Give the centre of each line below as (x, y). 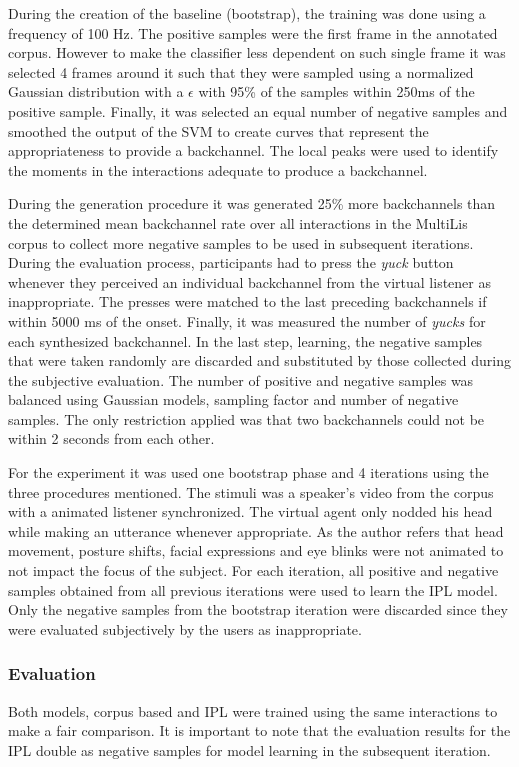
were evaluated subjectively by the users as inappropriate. (185, 628)
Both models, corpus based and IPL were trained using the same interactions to (253, 710)
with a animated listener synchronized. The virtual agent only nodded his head (250, 511)
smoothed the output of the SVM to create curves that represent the (218, 130)
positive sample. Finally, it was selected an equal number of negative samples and (258, 110)
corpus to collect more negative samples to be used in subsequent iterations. (241, 242)
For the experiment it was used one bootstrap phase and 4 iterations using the (248, 472)
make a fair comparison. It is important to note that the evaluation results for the (259, 730)
